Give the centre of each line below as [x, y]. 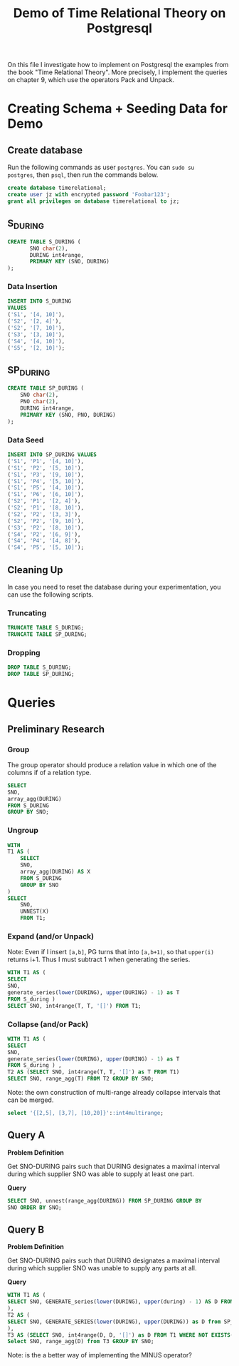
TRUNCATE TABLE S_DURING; [46, 628]
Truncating [27, 613]
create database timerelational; [57, 188]
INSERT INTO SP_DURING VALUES [52, 455]
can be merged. [31, 1100]
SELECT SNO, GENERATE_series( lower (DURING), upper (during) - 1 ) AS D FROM [121, 1302]
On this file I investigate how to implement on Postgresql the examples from [118, 65]
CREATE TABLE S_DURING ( [44, 242]
